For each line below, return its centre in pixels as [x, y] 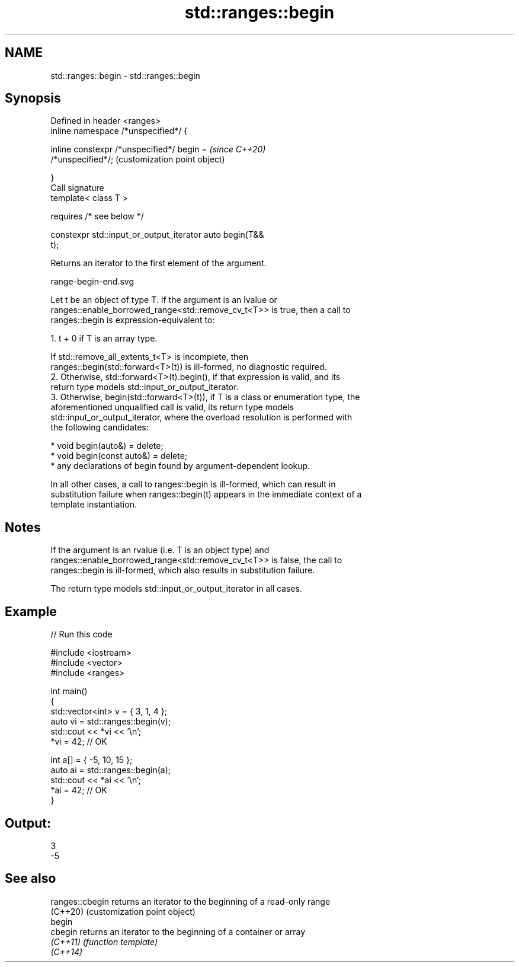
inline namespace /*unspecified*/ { [119, 131]
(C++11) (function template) [104, 942]
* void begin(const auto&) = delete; [119, 456]
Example [31, 611]
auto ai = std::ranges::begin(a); [111, 770]
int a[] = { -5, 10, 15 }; [92, 760]
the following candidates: [100, 427]
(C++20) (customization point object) [123, 911]
